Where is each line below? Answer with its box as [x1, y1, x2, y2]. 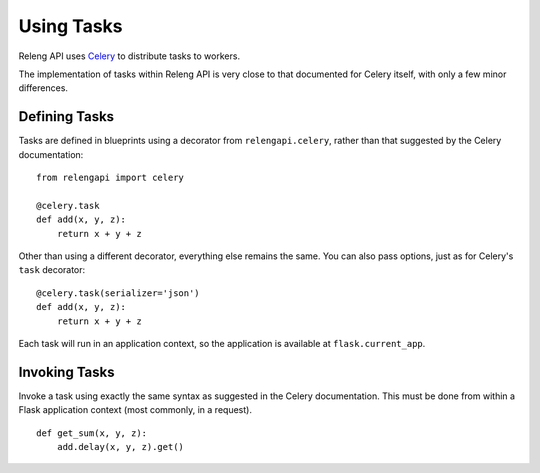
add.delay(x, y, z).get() [56, 441, 185, 452]
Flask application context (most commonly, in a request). [18, 404, 252, 416]
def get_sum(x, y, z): [36, 427, 148, 439]
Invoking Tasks [18, 363, 115, 380]
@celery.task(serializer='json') [36, 287, 200, 299]
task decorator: [18, 264, 86, 276]
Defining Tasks [18, 108, 115, 125]
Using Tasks [18, 15, 124, 37]
